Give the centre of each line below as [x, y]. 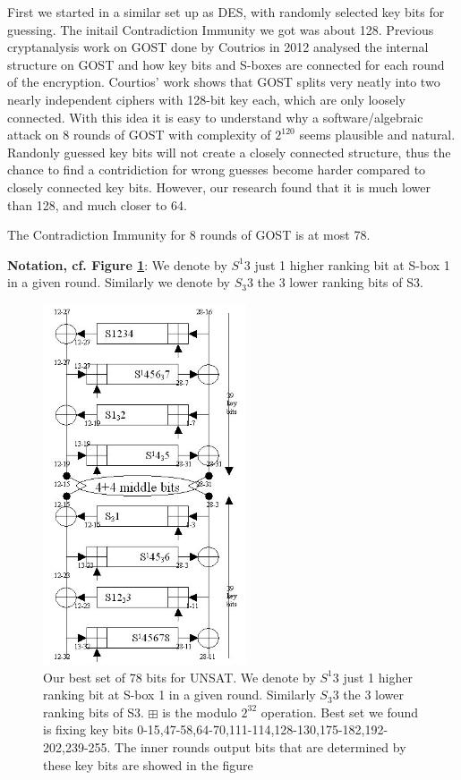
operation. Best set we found [340, 712]
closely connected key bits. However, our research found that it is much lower [219, 187]
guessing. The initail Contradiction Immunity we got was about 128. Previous [221, 29]
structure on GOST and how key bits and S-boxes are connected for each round [226, 64]
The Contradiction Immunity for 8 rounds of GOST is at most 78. [189, 235]
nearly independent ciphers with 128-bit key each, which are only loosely [206, 99]
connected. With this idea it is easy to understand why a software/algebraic [215, 117]
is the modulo [200, 712]
